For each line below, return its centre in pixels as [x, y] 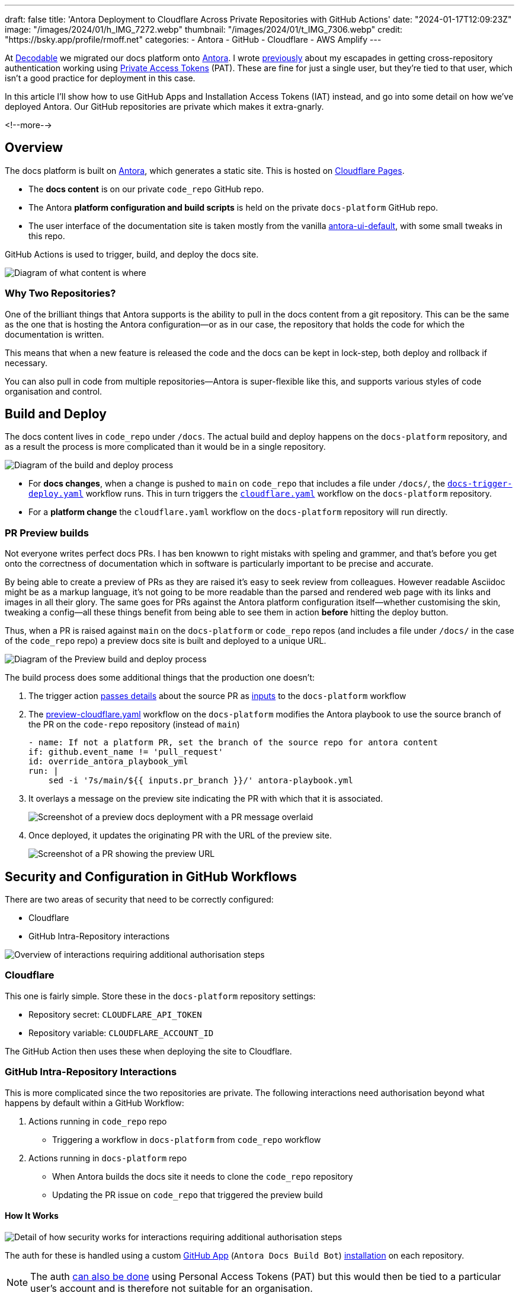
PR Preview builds [47, 533]
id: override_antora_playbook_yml [108, 762]
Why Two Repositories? [60, 293]
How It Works [32, 1216]
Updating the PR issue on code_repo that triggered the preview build [188, 1195]
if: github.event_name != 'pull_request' [126, 752]
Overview [34, 148]
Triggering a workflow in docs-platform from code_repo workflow [187, 1139]
